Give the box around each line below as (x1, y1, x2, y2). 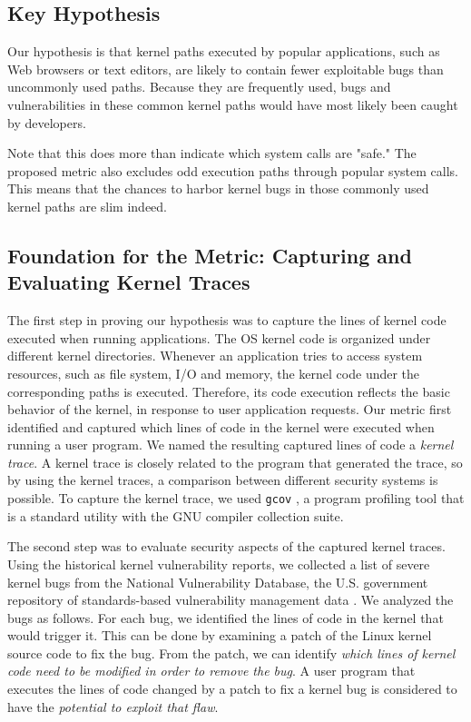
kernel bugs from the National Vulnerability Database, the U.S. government (7, 572, 428, 591)
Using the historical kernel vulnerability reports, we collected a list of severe (7, 554, 430, 573)
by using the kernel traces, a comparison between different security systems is (7, 470, 438, 490)
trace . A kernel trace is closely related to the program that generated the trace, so (7, 452, 463, 471)
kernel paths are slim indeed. (7, 196, 168, 215)
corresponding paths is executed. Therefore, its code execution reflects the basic (7, 381, 450, 401)
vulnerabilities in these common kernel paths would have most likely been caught (7, 94, 458, 114)
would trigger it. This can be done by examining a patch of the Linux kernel (7, 626, 432, 645)
